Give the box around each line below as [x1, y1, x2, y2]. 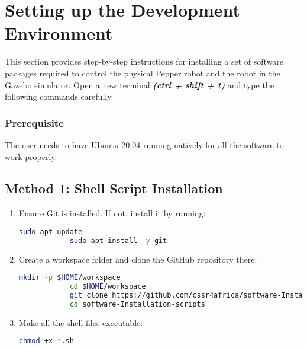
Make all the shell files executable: [18, 316, 143, 328]
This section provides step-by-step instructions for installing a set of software [5, 55, 284, 68]
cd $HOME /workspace [69, 282, 146, 291]
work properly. [5, 150, 57, 162]
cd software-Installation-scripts [69, 299, 205, 308]
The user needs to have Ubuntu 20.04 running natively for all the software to [5, 138, 284, 151]
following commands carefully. [5, 90, 114, 103]
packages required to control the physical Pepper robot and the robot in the [5, 66, 280, 79]
